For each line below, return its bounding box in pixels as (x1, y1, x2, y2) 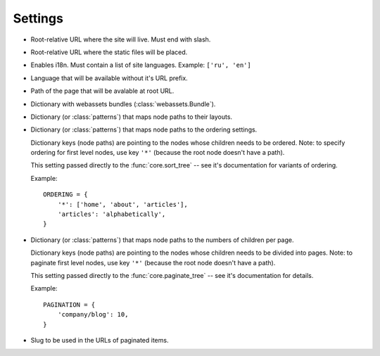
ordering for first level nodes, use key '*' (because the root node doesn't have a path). (30, 148, 285, 157)
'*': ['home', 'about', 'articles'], (57, 201, 188, 208)
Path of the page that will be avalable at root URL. (30, 87, 175, 95)
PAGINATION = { (43, 300, 96, 309)
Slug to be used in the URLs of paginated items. (30, 336, 169, 344)
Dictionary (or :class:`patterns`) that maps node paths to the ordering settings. (30, 125, 258, 134)
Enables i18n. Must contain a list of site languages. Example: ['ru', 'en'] (30, 61, 251, 70)
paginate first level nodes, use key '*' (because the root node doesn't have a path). (30, 258, 276, 267)
